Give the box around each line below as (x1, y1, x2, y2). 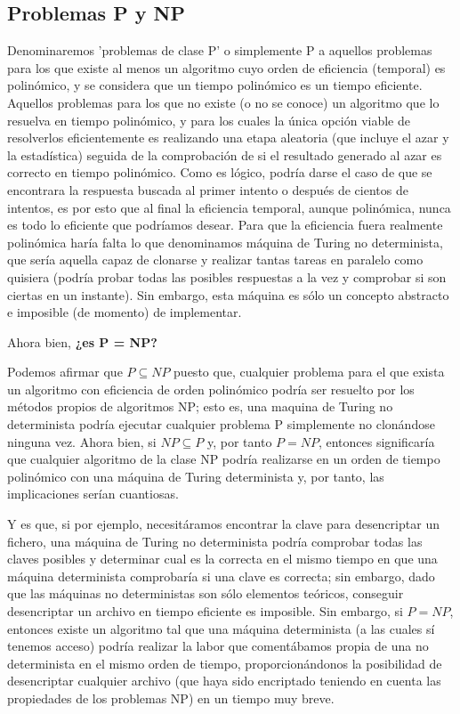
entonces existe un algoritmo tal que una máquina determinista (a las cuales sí (7, 619, 435, 637)
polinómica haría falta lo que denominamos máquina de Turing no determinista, (7, 232, 443, 251)
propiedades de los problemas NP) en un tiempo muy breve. (7, 688, 335, 707)
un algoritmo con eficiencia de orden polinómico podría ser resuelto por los (7, 379, 415, 398)
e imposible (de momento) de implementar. (7, 303, 242, 321)
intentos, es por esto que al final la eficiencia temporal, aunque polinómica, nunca (7, 198, 451, 216)
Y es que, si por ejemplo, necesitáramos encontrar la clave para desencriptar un (7, 515, 440, 533)
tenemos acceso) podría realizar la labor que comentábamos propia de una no (7, 637, 429, 655)
